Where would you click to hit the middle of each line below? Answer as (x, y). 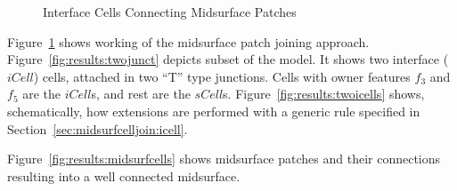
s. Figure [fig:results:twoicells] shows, (324, 94)
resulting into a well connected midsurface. (124, 175)
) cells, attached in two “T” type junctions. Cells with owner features (222, 76)
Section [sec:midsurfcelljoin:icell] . (98, 128)
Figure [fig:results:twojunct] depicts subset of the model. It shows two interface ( (228, 59)
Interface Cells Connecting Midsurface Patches (170, 12)
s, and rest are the (141, 94)
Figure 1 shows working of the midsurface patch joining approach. (188, 41)
